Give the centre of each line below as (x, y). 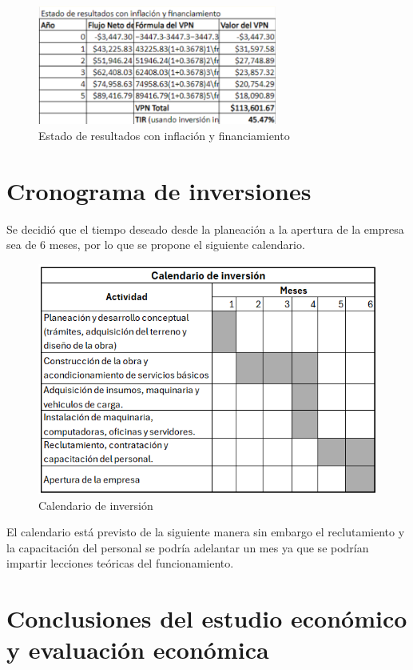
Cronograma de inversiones (159, 190)
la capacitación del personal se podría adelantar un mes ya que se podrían (188, 547)
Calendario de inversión (96, 505)
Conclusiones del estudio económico (207, 618)
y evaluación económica (138, 650)
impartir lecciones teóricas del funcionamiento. (120, 563)
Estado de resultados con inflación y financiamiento (164, 135)
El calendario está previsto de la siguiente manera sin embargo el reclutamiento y (206, 532)
